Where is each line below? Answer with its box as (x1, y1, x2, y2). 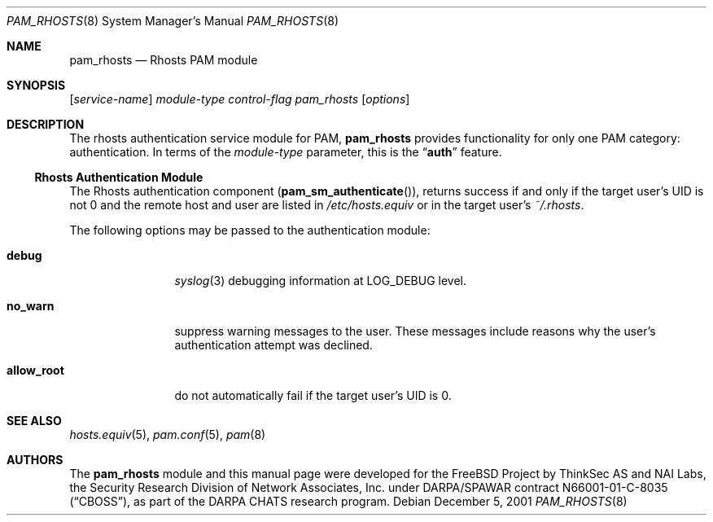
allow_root (7, 363, 64, 377)
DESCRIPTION (7, 117, 85, 131)
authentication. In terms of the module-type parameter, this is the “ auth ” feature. (69, 145, 502, 159)
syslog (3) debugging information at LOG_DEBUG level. (174, 274, 467, 287)
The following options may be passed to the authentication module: (69, 223, 431, 237)
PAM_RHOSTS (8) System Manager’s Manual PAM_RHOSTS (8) (7, 14, 339, 28)
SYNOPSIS (7, 78, 66, 92)
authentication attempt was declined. (174, 338, 373, 352)
